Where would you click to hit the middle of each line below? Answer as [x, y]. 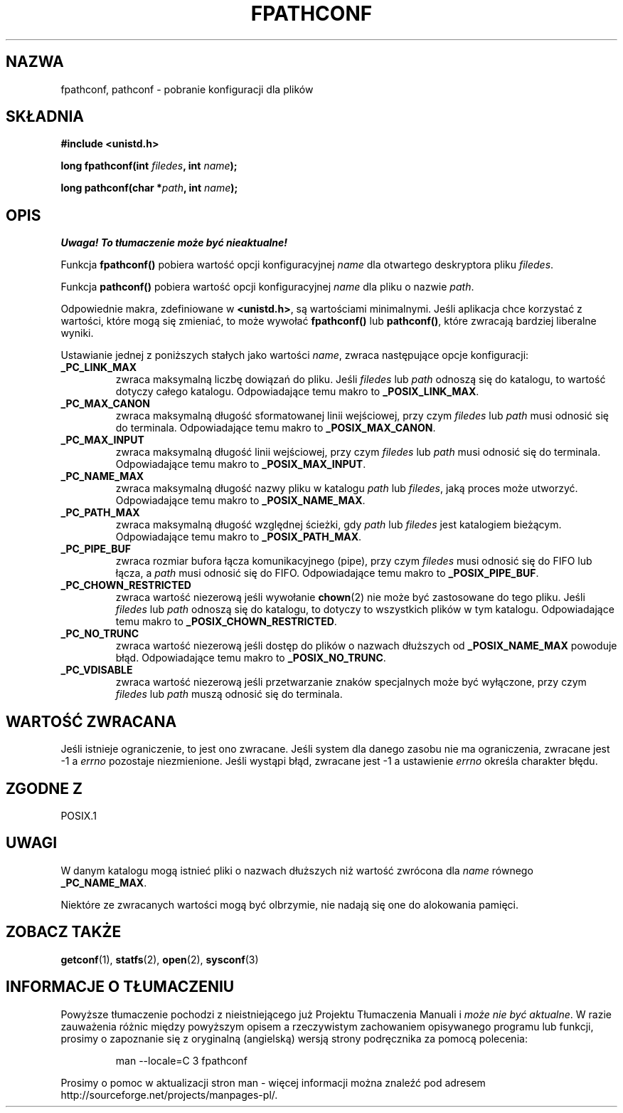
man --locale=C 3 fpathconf [181, 1060]
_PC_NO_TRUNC [100, 634]
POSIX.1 [79, 815]
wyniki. [77, 333]
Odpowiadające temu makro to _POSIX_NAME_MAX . [240, 501]
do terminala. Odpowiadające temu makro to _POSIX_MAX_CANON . [276, 428]
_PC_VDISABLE [97, 670]
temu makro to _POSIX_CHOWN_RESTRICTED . [226, 622]
